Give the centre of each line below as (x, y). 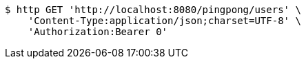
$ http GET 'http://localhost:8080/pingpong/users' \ (153, 10)
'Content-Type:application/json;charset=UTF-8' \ (164, 21)
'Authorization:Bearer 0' (98, 32)
